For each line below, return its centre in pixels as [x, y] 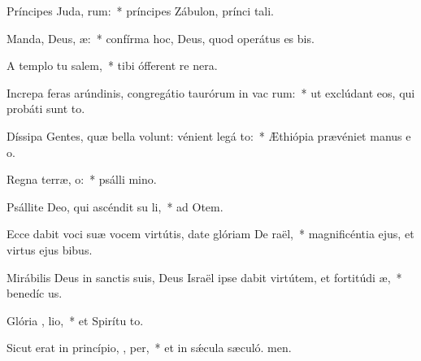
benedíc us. [35, 293]
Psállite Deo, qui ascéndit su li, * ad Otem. [115, 206]
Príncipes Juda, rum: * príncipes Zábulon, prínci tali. [140, 11]
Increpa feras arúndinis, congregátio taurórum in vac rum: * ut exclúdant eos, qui [211, 92]
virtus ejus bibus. [50, 249]
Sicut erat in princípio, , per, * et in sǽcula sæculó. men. [149, 348]
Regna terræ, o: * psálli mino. [82, 179]
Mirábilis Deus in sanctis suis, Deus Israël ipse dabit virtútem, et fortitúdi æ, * [204, 277]
